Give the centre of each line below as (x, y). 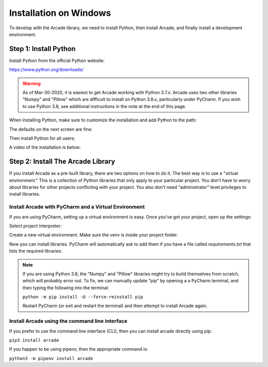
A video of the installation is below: (45, 147)
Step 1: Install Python (42, 49)
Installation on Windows (60, 13)
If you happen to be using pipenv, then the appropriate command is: (79, 349)
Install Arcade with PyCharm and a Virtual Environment (77, 207)
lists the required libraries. (36, 251)
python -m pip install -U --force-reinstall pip (83, 297)
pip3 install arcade (34, 340)
